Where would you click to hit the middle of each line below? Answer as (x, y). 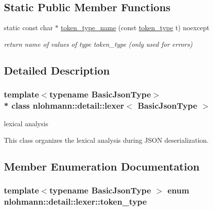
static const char (28, 28)
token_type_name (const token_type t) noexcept (135, 28)
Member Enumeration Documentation (102, 166)
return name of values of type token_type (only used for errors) (98, 44)
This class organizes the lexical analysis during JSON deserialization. (106, 140)
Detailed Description (57, 70)
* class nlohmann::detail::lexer (64, 105)
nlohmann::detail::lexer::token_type (75, 201)
